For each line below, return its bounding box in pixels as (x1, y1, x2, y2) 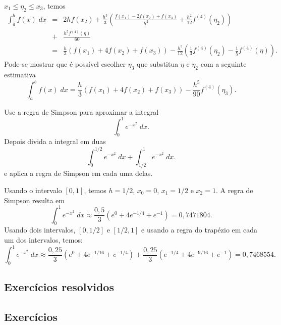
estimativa (4, 69, 36, 80)
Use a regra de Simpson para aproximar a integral (4, 106, 159, 117)
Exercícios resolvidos (4, 279, 114, 295)
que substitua (136, 59, 179, 69)
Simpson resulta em (4, 195, 65, 205)
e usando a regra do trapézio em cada (141, 224, 258, 235)
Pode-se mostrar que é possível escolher (4, 59, 126, 69)
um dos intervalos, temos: (4, 235, 83, 245)
